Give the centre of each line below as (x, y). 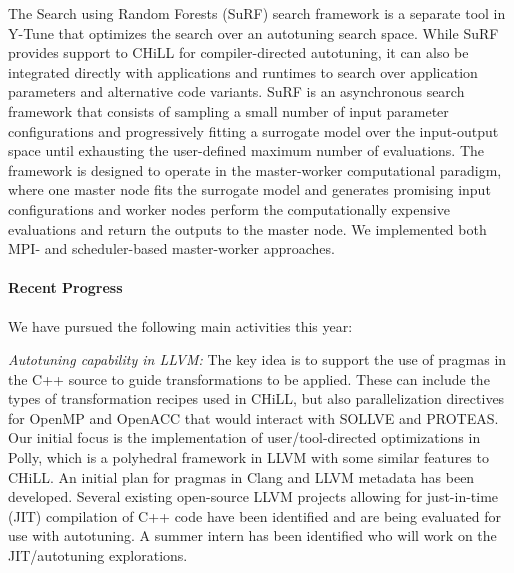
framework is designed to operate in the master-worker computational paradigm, (255, 169)
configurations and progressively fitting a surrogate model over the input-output (253, 130)
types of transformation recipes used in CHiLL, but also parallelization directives (256, 398)
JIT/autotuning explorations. (98, 555)
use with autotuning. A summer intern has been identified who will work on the (252, 535)
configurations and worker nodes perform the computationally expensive (229, 208)
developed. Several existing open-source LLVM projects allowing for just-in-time (253, 496)
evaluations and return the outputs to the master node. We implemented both (247, 228)
